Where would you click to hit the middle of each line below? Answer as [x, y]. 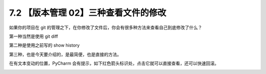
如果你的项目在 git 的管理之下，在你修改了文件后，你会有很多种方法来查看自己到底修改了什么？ [106, 27]
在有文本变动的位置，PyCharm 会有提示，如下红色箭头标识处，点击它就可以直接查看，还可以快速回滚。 [114, 63]
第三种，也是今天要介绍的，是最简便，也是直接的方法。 [65, 54]
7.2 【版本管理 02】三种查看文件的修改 [88, 13]
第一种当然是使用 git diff [34, 36]
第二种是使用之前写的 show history [44, 45]
